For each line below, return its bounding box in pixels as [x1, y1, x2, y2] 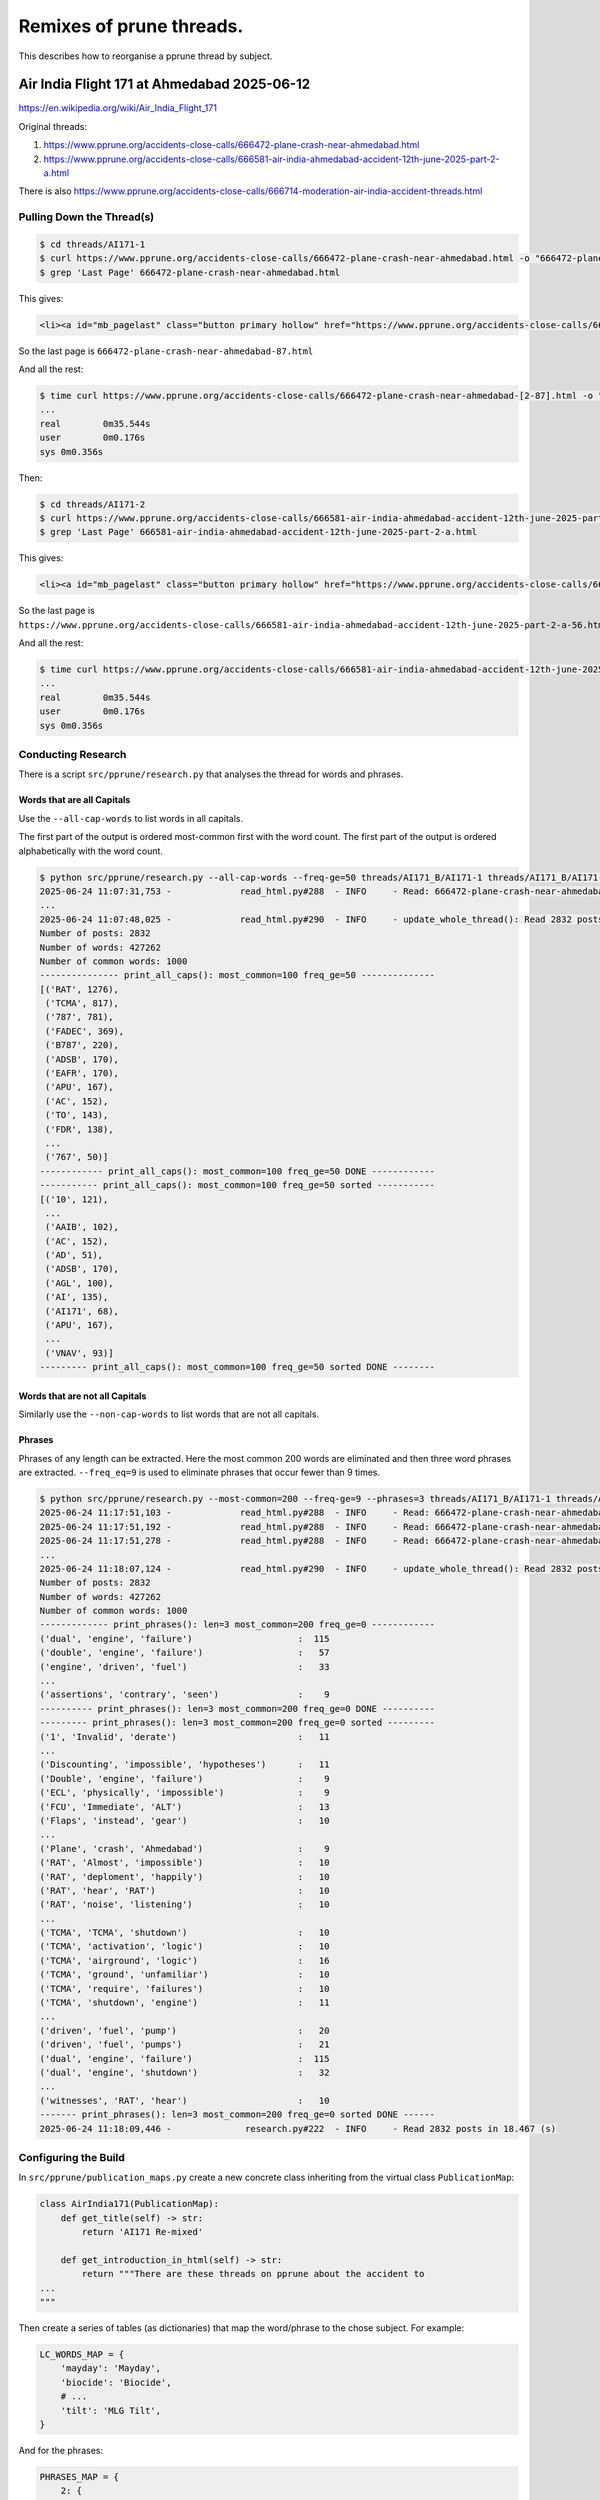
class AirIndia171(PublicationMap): [39, 2198, 220, 2210]
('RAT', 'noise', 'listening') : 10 [39, 1899, 330, 1910]
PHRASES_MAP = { [39, 2471, 120, 2482]
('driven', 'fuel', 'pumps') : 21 [39, 2039, 330, 2050]
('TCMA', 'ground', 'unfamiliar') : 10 [39, 1969, 330, 1980]
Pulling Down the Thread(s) [18, 210, 155, 224]
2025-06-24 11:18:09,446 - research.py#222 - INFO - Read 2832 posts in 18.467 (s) [39, 2123, 557, 2134]
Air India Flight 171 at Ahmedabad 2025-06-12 [18, 76, 310, 93]
